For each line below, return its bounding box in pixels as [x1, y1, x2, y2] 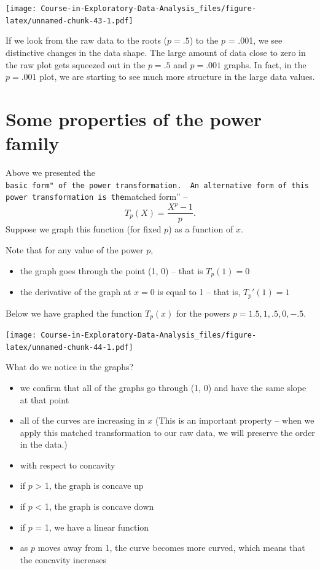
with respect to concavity [20, 458, 115, 471]
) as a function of [168, 223, 233, 236]
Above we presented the [6, 166, 95, 178]
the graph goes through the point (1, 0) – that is [20, 264, 203, 277]
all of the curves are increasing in [20, 414, 145, 427]
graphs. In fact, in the [224, 58, 306, 71]
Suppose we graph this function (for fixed [6, 223, 162, 236]
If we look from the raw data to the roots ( [6, 34, 168, 47]
